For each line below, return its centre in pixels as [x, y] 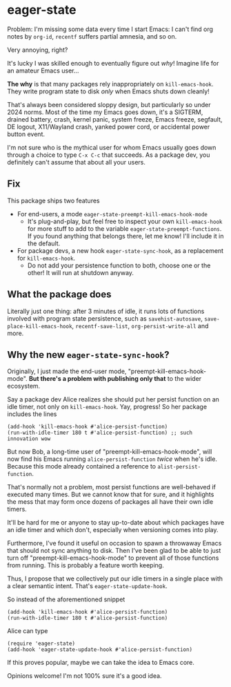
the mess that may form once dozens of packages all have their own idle [110, 502]
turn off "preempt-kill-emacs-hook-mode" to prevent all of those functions [113, 558]
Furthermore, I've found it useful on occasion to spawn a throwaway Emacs [114, 543]
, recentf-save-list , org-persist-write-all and [140, 326]
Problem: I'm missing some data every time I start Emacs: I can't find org [110, 29]
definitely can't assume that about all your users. [77, 162]
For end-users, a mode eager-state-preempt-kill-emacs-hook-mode [112, 214]
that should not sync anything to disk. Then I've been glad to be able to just [114, 551]
